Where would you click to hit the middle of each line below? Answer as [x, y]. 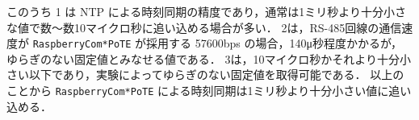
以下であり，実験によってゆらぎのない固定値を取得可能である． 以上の [216, 74]
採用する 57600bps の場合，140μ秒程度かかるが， [274, 43]
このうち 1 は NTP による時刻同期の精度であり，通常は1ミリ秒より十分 [195, 11]
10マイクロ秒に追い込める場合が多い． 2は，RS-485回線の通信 [238, 27]
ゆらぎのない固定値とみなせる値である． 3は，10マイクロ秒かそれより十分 [203, 58]
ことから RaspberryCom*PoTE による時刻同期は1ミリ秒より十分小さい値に [198, 91]
